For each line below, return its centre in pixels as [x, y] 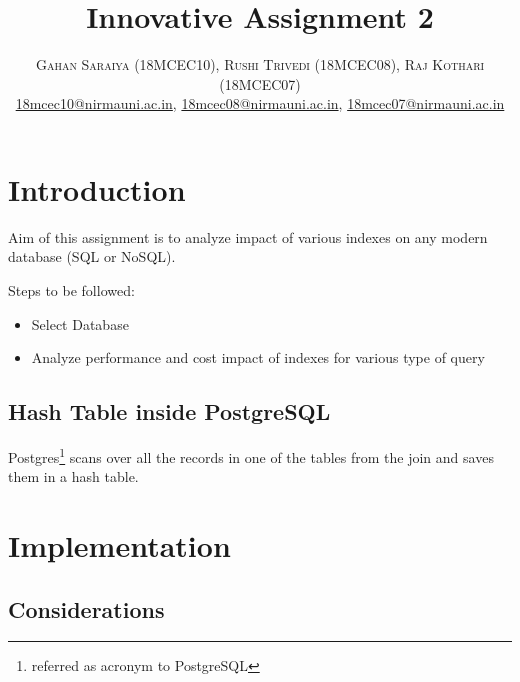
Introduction [97, 188]
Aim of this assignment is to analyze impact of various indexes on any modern [248, 236]
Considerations [86, 608]
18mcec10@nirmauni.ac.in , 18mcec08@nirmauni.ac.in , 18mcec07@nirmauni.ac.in [260, 103]
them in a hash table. [73, 476]
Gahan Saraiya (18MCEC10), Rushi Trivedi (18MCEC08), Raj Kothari [260, 64]
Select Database [80, 323]
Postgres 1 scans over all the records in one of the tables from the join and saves [251, 455]
